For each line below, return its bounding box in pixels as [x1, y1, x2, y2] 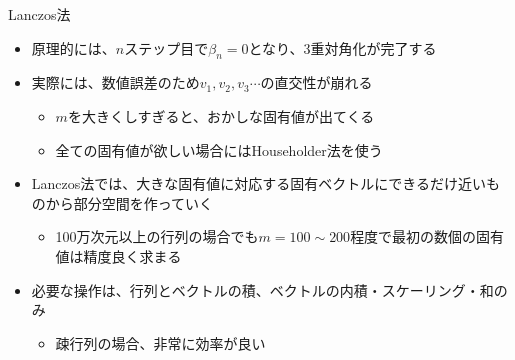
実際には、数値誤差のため [31, 72, 200, 93]
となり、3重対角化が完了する [248, 37, 437, 58]
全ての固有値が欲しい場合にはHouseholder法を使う [55, 139, 383, 160]
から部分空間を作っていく [45, 192, 214, 213]
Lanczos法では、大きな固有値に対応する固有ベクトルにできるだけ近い [31, 173, 486, 194]
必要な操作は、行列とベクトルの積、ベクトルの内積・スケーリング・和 [31, 279, 494, 300]
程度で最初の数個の [350, 226, 477, 247]
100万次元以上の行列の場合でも [55, 226, 259, 247]
